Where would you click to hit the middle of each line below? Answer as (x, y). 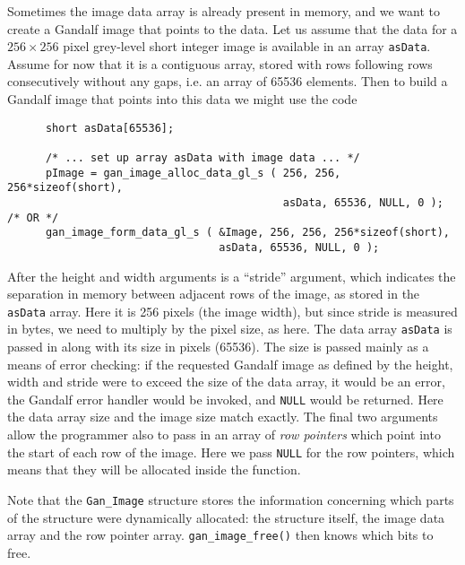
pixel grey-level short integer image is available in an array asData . (247, 46)
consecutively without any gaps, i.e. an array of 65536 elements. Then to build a (228, 81)
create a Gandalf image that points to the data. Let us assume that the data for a (232, 28)
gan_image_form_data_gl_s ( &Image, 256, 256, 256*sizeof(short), (247, 233)
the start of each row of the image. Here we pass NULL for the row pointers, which (231, 452)
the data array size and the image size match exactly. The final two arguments (223, 417)
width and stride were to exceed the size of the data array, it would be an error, (226, 382)
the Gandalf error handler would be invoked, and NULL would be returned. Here (225, 399)
